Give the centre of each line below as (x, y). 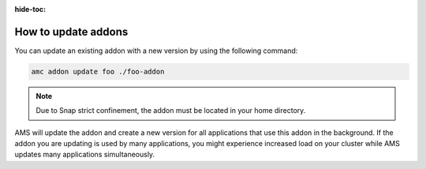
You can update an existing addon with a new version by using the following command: (156, 51)
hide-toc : (30, 9)
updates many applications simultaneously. (85, 155)
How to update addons (71, 32)
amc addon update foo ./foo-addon (98, 71)
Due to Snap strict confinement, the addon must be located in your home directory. (171, 111)
